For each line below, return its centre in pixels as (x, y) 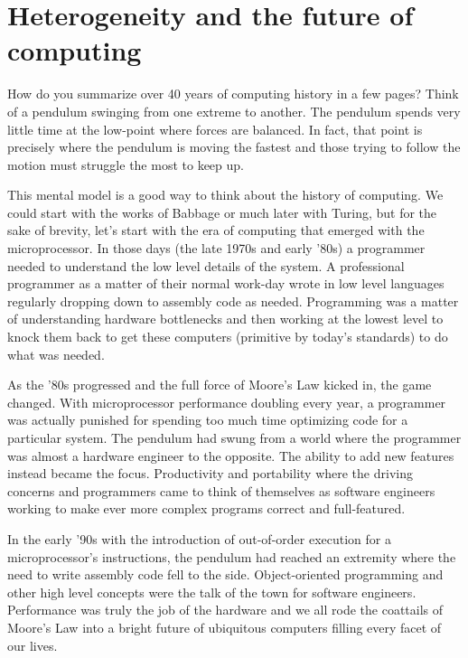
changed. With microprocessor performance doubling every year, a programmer (227, 402)
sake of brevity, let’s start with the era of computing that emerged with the (216, 230)
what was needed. (56, 354)
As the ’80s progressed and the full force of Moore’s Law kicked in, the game (220, 385)
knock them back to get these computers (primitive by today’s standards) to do (228, 337)
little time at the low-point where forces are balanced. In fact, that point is (215, 129)
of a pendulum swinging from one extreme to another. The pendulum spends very (234, 111)
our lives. (33, 645)
